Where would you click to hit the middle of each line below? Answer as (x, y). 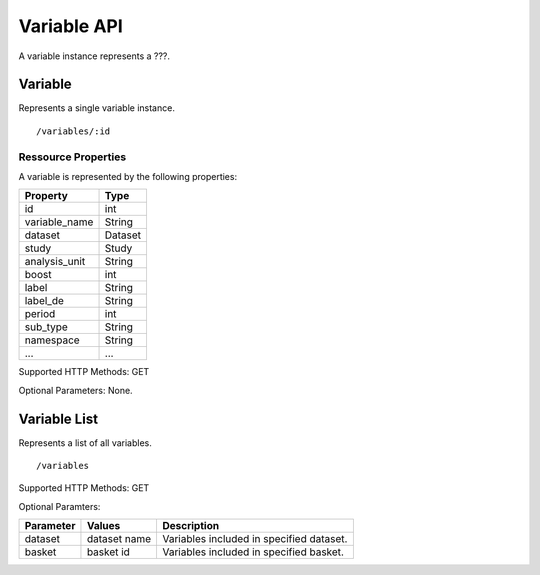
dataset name (119, 539)
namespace (52, 340)
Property (46, 196)
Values (103, 526)
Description (190, 526)
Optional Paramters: (59, 506)
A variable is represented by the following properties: (128, 176)
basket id (108, 552)
